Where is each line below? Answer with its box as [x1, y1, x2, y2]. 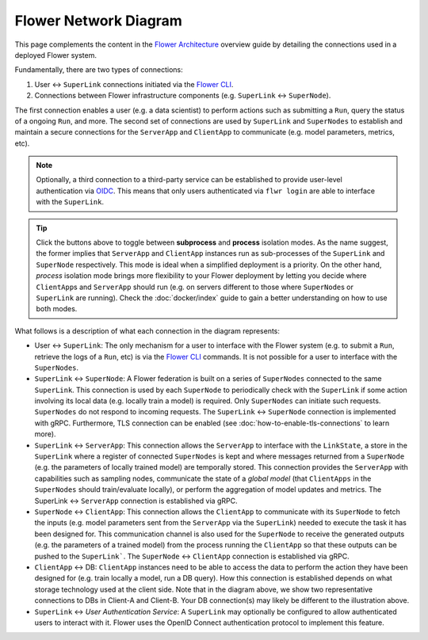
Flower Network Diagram [14, 12, 182, 29]
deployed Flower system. [14, 50, 97, 59]
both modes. [36, 304, 78, 314]
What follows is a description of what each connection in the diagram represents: [14, 326, 281, 336]
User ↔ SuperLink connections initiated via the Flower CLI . [34, 79, 234, 89]
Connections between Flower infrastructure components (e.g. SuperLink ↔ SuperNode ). [34, 91, 331, 101]
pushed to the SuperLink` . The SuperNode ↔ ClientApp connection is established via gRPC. [34, 551, 350, 561]
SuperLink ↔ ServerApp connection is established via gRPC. [34, 496, 238, 505]
